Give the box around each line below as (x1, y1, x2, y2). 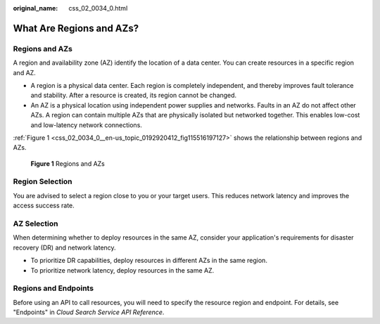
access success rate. (13, 201, 75, 210)
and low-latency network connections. (30, 120, 142, 129)
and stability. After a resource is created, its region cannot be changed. (30, 91, 237, 100)
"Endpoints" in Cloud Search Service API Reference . (13, 308, 165, 316)
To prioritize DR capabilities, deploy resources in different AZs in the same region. (30, 257, 267, 265)
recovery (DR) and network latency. (13, 243, 116, 252)
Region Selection (13, 176, 73, 186)
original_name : (13, 4, 58, 12)
